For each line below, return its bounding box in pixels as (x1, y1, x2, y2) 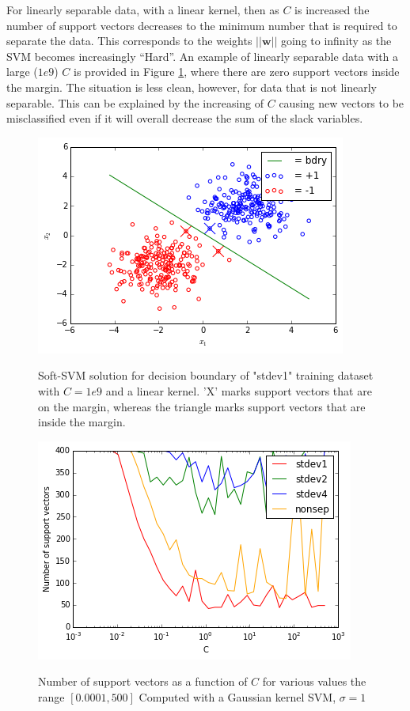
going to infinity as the (280, 32, 392, 49)
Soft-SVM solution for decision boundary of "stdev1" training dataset (38, 367, 374, 384)
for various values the (262, 673, 366, 690)
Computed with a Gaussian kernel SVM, (139, 688, 336, 705)
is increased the (294, 2, 370, 17)
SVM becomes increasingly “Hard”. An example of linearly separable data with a (6, 47, 399, 64)
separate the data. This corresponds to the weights (6, 32, 252, 49)
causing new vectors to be (279, 94, 404, 111)
